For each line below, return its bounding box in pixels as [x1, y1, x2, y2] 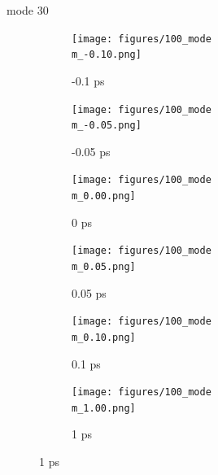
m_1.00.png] [72, 402, 136, 414]
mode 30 [7, 2, 49, 18]
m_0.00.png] [72, 190, 136, 203]
